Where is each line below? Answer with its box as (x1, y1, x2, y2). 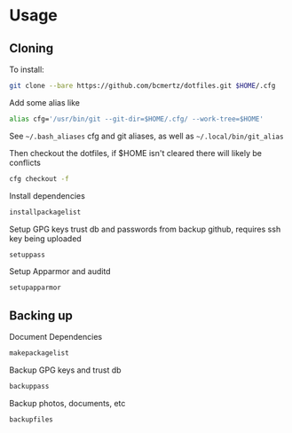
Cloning (9, 41, 54, 56)
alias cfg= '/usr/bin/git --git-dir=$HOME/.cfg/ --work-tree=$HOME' (9, 114, 264, 123)
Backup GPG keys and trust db (9, 365, 122, 375)
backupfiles (9, 414, 53, 424)
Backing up (9, 308, 73, 323)
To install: (9, 64, 44, 75)
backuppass (9, 382, 50, 390)
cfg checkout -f (9, 174, 69, 183)
